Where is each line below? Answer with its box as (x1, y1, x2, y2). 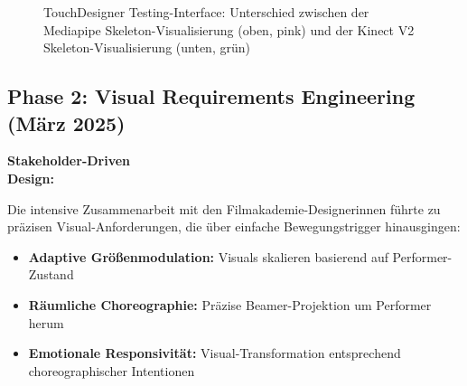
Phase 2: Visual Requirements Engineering (7, 82, 416, 110)
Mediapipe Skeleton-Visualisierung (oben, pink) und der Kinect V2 (43, 20, 415, 39)
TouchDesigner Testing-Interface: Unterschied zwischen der (43, 3, 369, 21)
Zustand (28, 265, 74, 284)
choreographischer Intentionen (28, 361, 195, 380)
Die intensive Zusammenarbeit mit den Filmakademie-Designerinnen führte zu (7, 199, 441, 218)
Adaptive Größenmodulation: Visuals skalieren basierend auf (28, 247, 388, 266)
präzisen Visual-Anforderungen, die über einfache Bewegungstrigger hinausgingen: (7, 217, 461, 236)
